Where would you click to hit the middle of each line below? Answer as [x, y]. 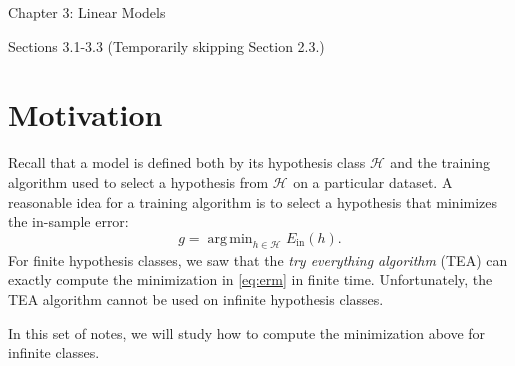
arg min [230, 238]
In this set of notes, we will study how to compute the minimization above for [247, 332]
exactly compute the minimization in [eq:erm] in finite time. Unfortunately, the [250, 279]
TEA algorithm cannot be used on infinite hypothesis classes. [196, 299]
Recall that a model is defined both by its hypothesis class [187, 162]
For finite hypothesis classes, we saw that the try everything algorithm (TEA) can [258, 259]
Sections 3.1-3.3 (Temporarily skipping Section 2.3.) [166, 45]
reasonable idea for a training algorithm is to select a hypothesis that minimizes [253, 201]
